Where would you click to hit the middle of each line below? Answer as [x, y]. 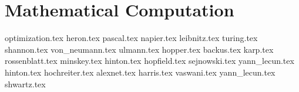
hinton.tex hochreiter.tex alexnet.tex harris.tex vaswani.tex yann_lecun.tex [140, 72]
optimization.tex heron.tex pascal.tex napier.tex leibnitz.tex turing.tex [131, 38]
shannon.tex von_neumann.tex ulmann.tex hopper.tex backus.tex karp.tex [139, 49]
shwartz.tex [25, 84]
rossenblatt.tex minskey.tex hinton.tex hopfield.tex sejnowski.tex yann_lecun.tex [149, 61]
